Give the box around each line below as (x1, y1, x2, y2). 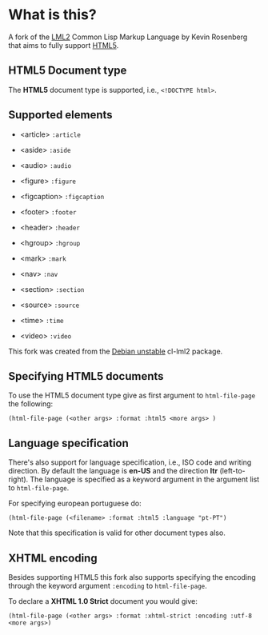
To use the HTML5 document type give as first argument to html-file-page (8, 390, 256, 401)
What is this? (8, 6, 98, 24)
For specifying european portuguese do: (8, 498, 142, 509)
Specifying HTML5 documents (8, 369, 164, 383)
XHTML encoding (8, 551, 98, 565)
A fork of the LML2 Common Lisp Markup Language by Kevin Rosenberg (8, 32, 248, 42)
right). (8, 474, 29, 485)
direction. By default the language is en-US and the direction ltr (8, 466, 218, 476)
